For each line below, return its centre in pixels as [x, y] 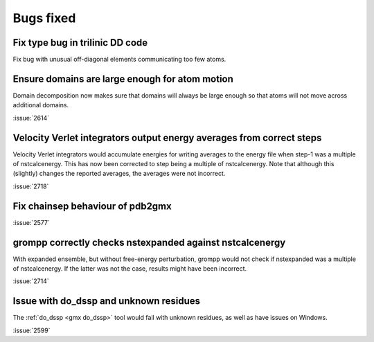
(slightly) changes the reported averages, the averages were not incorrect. [119, 174]
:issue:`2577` [31, 222]
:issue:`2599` [32, 330]
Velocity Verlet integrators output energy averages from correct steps [167, 137]
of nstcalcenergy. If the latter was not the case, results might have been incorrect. [130, 269]
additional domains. [41, 105]
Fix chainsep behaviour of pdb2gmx [92, 206]
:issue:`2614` [31, 118]
